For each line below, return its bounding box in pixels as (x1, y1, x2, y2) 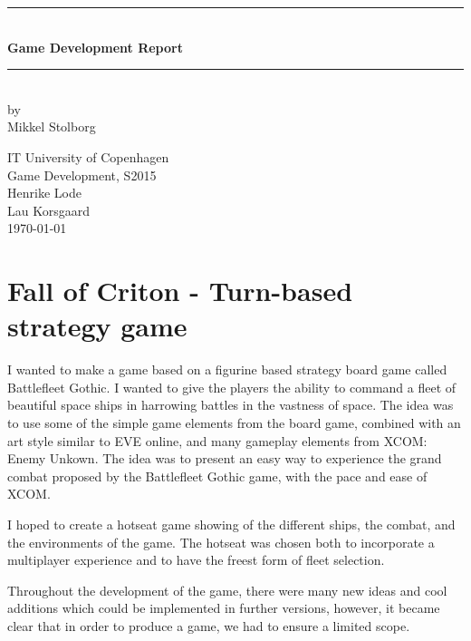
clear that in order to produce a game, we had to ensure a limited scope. (7, 616, 410, 635)
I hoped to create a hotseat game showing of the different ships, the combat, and (7, 515, 456, 533)
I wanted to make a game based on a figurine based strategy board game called (7, 360, 447, 379)
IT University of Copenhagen (7, 147, 169, 166)
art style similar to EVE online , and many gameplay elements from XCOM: (7, 431, 428, 450)
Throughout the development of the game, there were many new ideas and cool (7, 580, 447, 599)
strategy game (7, 307, 187, 345)
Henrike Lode (7, 183, 82, 202)
